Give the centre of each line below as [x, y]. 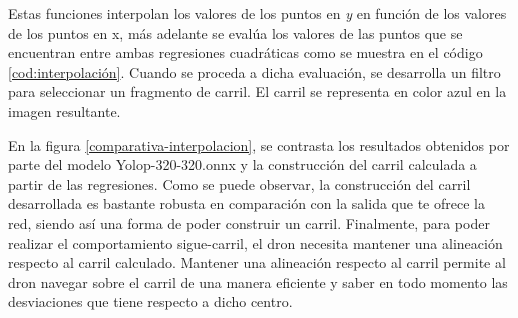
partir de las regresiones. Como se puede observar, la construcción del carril [239, 183]
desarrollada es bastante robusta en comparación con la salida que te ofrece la [246, 203]
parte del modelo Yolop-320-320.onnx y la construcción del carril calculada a [242, 164]
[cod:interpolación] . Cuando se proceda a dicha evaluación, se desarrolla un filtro [254, 71]
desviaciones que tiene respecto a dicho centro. [150, 301]
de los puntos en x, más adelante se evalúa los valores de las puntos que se [235, 32]
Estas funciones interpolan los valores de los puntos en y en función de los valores [257, 13]
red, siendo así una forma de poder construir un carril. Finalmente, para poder [249, 222]
